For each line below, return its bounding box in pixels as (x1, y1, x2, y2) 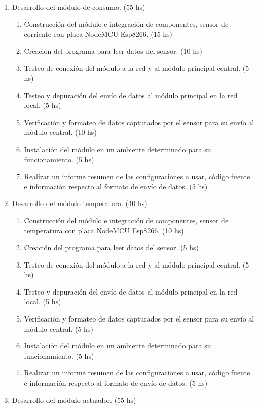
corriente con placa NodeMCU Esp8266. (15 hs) (24, 28, 173, 39)
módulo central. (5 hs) (24, 323, 93, 334)
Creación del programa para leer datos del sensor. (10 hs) (24, 45, 202, 56)
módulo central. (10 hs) (24, 127, 97, 137)
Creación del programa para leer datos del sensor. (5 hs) (24, 242, 199, 253)
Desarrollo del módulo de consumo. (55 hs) (12, 2, 145, 12)
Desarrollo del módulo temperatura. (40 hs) (12, 198, 148, 209)
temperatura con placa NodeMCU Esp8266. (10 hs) (24, 225, 184, 236)
